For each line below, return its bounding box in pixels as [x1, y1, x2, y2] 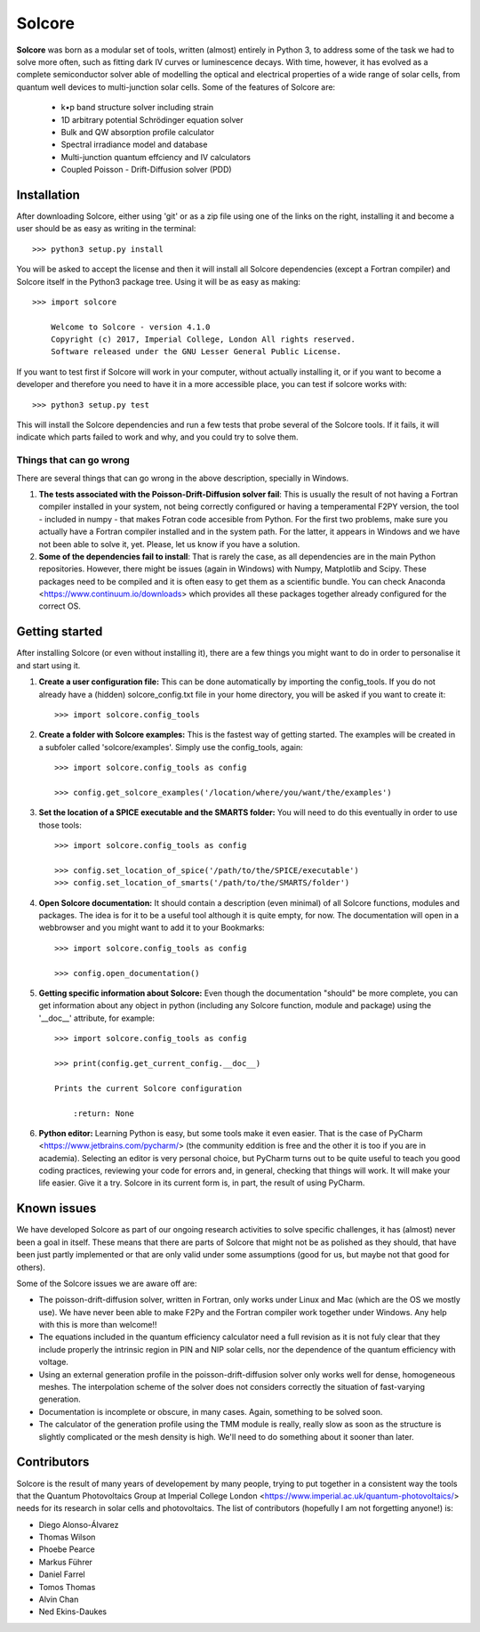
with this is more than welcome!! [38, 1320, 157, 1330]
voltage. [38, 1357, 68, 1368]
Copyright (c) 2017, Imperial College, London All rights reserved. [50, 335, 356, 344]
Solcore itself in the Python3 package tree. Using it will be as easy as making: [16, 276, 301, 287]
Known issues [16, 1201, 97, 1216]
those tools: [38, 820, 82, 830]
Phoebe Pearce [38, 1544, 95, 1555]
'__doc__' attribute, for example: [38, 1013, 156, 1023]
